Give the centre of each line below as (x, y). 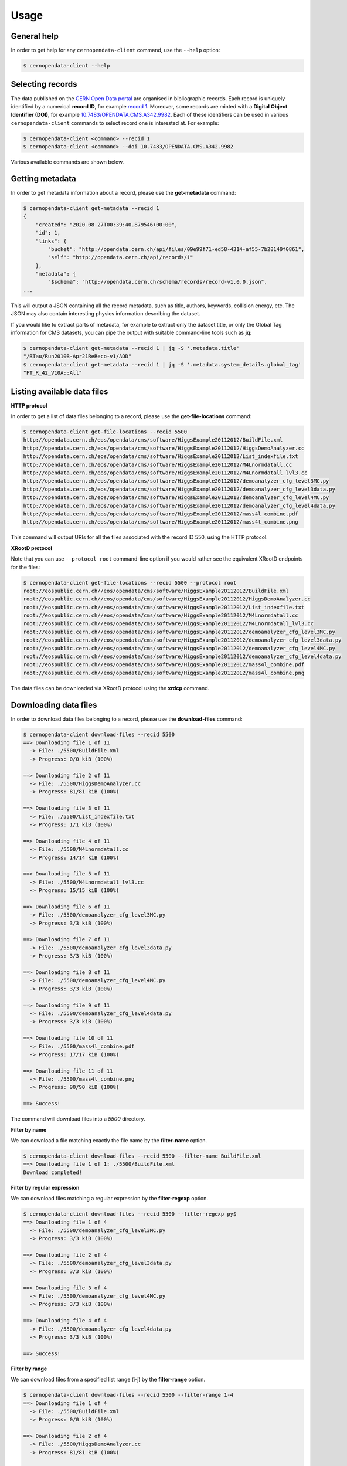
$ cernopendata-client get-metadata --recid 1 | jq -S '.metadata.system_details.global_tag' (162, 364)
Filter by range (29, 1369)
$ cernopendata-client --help (67, 66)
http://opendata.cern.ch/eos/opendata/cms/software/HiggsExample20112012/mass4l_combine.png (161, 522)
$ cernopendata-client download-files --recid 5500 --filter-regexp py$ (130, 1214)
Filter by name (29, 1129)
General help (35, 36)
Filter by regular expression (45, 1187)
